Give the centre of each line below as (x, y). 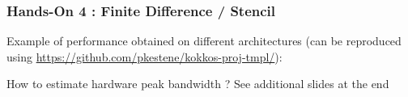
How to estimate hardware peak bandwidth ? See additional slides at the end (198, 84)
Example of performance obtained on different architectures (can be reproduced (204, 41)
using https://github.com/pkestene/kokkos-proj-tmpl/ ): (144, 56)
